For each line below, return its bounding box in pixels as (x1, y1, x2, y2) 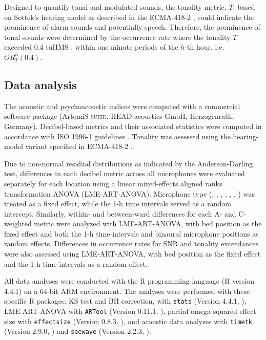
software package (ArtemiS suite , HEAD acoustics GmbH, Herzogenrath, (4, 111, 234, 121)
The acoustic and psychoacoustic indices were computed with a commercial (4, 100, 240, 111)
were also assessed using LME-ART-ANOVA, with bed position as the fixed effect (4, 248, 261, 259)
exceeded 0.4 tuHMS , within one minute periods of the (4, 41, 178, 52)
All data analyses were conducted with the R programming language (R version (4, 275, 255, 286)
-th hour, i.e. (185, 41, 224, 52)
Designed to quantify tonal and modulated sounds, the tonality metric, (4, 2, 227, 12)
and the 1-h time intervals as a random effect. (4, 258, 148, 269)
